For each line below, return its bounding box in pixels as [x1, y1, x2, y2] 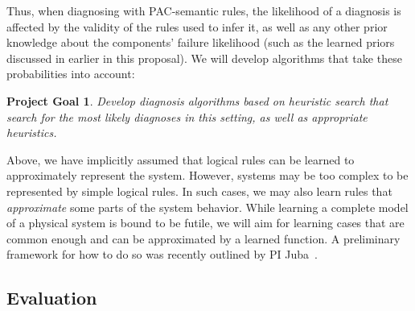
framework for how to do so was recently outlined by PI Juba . [6, 246, 318, 263]
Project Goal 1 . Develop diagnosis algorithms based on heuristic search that [6, 92, 388, 109]
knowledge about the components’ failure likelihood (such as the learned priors [6, 34, 395, 51]
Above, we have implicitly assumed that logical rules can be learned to [6, 151, 355, 168]
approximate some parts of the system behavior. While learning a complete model [6, 198, 409, 215]
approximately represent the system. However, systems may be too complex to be [6, 167, 409, 184]
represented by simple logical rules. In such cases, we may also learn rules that [6, 182, 392, 199]
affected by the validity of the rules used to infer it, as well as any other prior [6, 18, 388, 35]
